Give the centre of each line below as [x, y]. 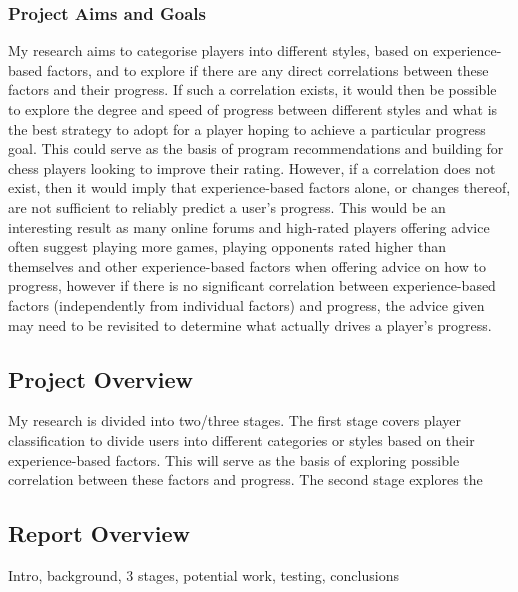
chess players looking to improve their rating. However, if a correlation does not [252, 167]
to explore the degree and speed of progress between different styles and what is [253, 109]
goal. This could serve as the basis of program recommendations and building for [256, 148]
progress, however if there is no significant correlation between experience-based [252, 285]
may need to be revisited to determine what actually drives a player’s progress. [250, 324]
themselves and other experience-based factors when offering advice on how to [247, 265]
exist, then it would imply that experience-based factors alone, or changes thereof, [259, 187]
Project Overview [101, 378]
